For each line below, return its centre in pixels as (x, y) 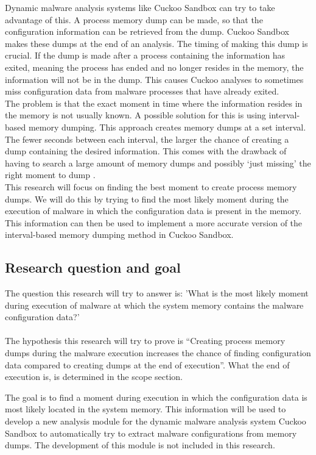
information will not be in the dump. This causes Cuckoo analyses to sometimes (154, 79)
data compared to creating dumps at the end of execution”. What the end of (147, 364)
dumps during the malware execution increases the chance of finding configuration (158, 353)
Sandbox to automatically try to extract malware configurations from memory (151, 433)
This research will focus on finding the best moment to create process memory (151, 186)
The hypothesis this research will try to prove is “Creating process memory (145, 341)
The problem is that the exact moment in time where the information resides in (154, 103)
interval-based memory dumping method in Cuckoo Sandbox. (119, 235)
